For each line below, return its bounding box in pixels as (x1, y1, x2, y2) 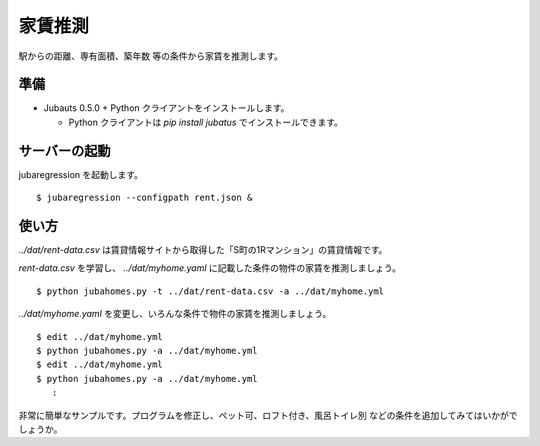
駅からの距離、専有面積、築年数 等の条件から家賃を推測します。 (18, 50, 284, 62)
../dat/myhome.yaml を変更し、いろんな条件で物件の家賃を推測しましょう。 (18, 308, 332, 320)
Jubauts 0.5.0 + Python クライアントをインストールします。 (43, 102, 290, 114)
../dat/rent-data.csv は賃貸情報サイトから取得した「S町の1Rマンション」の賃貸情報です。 (18, 244, 388, 256)
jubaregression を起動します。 (18, 168, 144, 180)
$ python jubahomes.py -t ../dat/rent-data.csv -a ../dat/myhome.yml (36, 285, 385, 297)
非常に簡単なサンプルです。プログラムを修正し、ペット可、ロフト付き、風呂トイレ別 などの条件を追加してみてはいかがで (18, 409, 519, 421)
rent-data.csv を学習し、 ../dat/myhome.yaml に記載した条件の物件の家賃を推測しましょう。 (18, 262, 402, 274)
